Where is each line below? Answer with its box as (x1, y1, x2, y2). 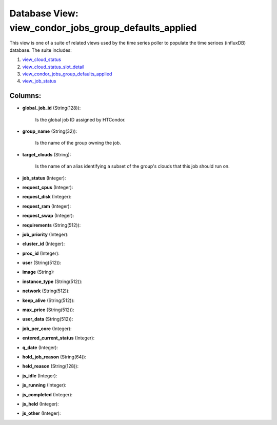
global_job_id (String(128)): (22, 105, 81, 111)
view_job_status (22, 78, 56, 84)
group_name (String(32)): (22, 128, 77, 134)
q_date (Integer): (22, 344, 58, 351)
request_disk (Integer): (22, 194, 72, 200)
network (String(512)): (22, 288, 70, 294)
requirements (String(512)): (22, 222, 81, 228)
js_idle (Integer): (22, 372, 57, 379)
